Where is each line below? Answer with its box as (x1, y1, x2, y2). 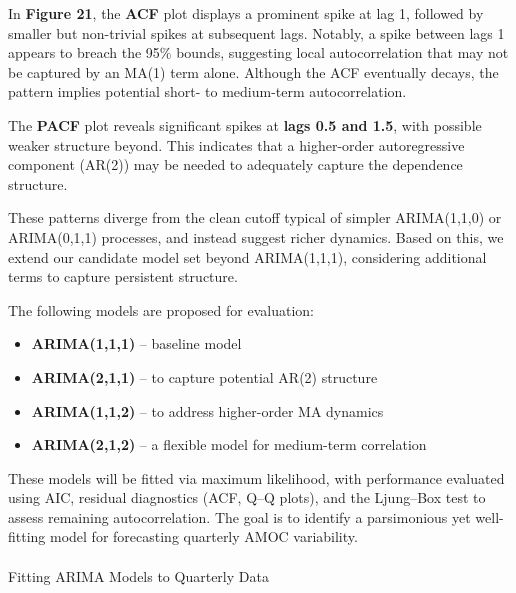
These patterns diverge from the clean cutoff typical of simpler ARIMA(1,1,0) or (8, 207, 502, 228)
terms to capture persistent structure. (8, 266, 238, 287)
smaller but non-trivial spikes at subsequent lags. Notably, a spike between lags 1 (8, 22, 505, 43)
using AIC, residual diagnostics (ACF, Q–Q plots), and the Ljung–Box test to (8, 487, 486, 508)
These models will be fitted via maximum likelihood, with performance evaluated (8, 467, 505, 488)
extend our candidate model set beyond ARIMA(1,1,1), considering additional (8, 246, 487, 267)
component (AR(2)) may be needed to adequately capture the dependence (8, 154, 463, 175)
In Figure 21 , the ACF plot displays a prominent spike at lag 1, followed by (8, 3, 484, 23)
